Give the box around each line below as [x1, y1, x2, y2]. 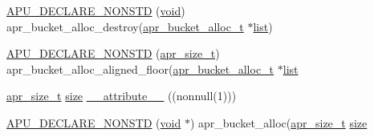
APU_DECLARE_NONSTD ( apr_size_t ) [6, 45, 220, 62]
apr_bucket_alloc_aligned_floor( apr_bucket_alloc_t [6, 60, 274, 77]
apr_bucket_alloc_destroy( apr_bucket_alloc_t [6, 18, 244, 34]
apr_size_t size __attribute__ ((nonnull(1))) [6, 87, 237, 104]
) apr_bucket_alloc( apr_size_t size [189, 114, 368, 131]
